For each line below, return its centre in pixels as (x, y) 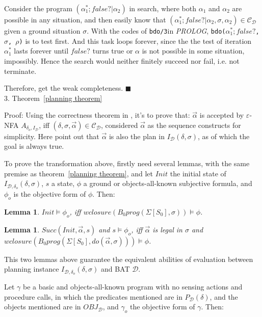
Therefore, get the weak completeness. (64, 88)
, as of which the (224, 136)
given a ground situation (42, 31)
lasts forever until (41, 51)
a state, (63, 183)
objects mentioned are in (43, 307)
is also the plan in (137, 136)
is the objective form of (50, 194)
